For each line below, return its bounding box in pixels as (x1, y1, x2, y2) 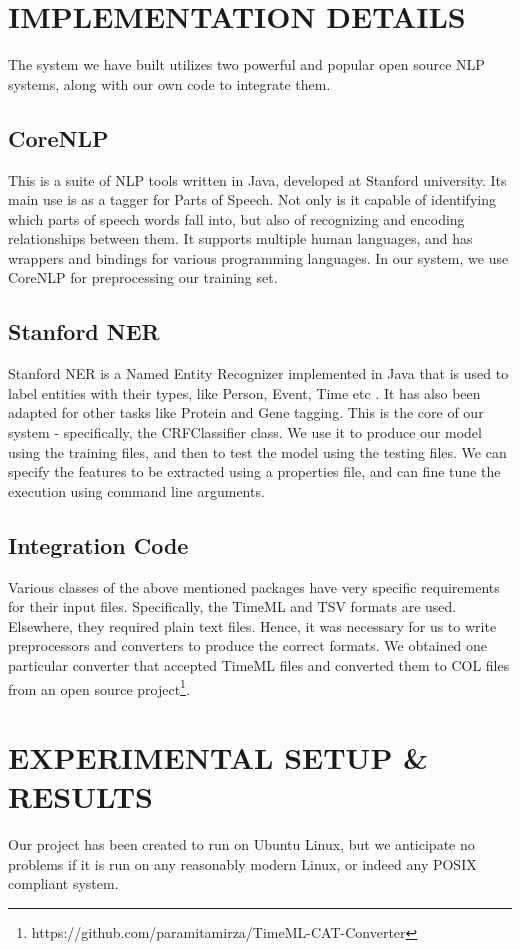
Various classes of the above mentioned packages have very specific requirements (8, 576, 500, 597)
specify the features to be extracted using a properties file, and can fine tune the (8, 461, 501, 482)
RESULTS (8, 776, 153, 817)
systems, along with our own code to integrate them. (8, 73, 331, 94)
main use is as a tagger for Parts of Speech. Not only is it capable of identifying (8, 189, 496, 210)
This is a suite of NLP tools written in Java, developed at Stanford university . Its (8, 169, 507, 190)
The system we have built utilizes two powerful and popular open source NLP (8, 54, 485, 75)
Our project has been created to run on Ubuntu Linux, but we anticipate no (8, 834, 475, 855)
